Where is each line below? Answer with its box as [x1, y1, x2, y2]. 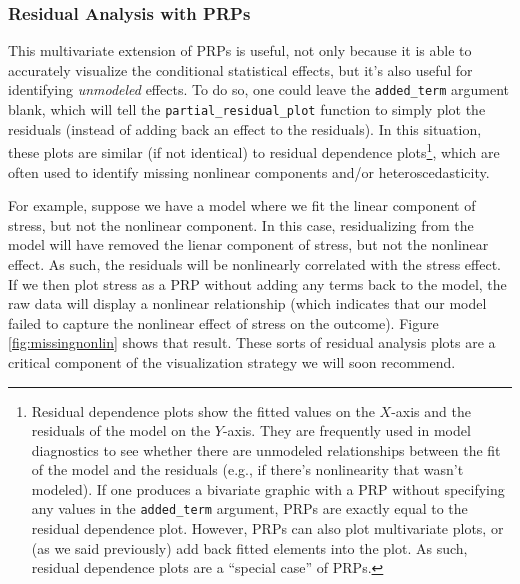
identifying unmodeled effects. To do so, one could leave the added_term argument [8, 79, 510, 100]
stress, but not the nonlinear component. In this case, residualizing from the [8, 214, 474, 235]
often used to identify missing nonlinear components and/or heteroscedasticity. [8, 161, 490, 182]
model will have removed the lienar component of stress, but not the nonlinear [8, 234, 489, 255]
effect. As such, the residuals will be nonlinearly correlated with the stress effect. [8, 253, 502, 274]
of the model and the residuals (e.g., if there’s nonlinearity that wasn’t [31, 459, 464, 480]
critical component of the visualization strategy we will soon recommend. [8, 351, 456, 372]
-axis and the [391, 400, 471, 421]
